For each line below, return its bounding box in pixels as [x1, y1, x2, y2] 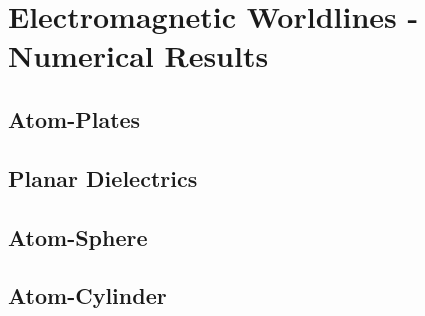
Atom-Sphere [8, 221, 148, 252]
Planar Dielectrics [8, 162, 198, 193]
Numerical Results [8, 35, 269, 76]
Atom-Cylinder [8, 280, 167, 311]
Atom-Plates [8, 103, 141, 134]
